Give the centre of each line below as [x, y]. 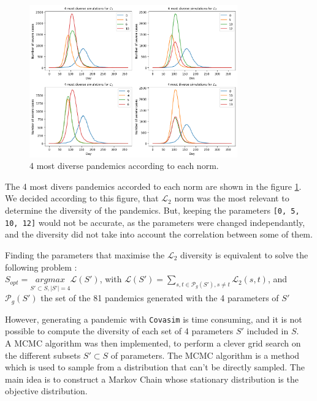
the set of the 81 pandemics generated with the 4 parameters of [160, 298]
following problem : [41, 267]
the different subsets [43, 355]
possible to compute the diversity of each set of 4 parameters [119, 331]
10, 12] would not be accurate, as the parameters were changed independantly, [155, 222]
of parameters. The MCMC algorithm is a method [205, 355]
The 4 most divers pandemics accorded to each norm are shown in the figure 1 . [153, 186]
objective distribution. [46, 391]
